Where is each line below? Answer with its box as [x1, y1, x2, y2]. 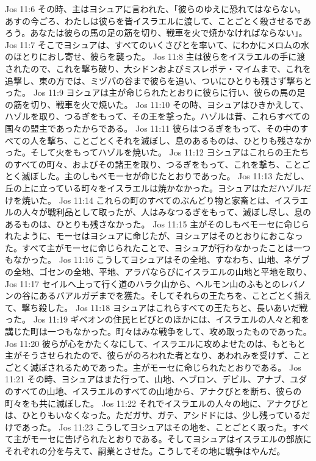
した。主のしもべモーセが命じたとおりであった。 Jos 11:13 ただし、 [38, 170, 310, 182]
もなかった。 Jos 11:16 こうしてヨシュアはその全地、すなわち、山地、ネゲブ [5, 253, 309, 266]
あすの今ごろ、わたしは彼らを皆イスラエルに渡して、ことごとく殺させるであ [5, 14, 311, 27]
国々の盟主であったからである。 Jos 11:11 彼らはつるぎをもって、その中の [5, 121, 300, 134]
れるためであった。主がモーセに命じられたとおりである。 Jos [56, 360, 301, 373]
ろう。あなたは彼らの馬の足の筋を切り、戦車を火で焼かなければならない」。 [5, 26, 307, 39]
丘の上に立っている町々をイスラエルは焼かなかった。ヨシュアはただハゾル [5, 181, 303, 194]
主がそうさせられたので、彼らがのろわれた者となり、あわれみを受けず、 [5, 349, 293, 362]
